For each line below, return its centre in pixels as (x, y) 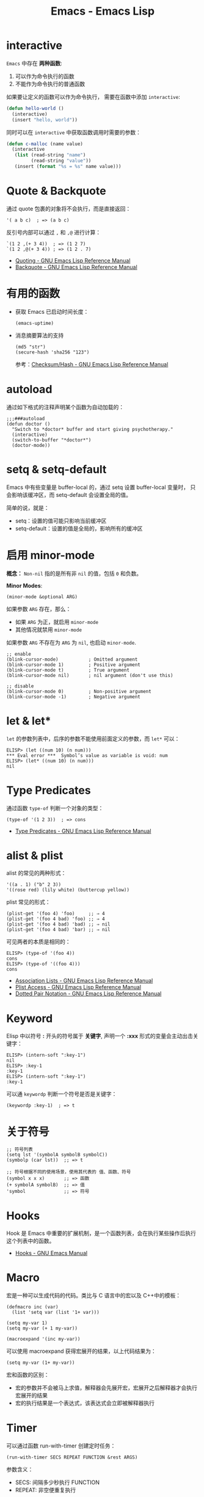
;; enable (19, 654)
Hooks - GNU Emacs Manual (51, 1253)
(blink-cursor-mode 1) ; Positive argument (73, 665)
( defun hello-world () (35, 108)
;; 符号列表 (20, 1150)
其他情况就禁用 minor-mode (49, 629)
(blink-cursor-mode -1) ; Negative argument (73, 697)
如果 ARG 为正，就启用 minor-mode (57, 622)
